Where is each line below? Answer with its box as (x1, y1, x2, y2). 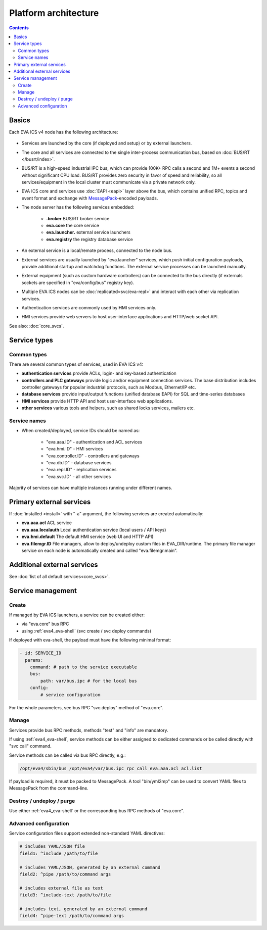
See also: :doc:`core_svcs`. (9, 323, 64, 329)
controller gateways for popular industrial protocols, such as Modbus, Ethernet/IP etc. (21, 384, 196, 391)
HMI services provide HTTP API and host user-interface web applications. (21, 398, 173, 404)
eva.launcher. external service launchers (46, 229, 131, 235)
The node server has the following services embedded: (21, 204, 134, 210)
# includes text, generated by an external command (19, 906, 148, 912)
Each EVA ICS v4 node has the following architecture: (9, 129, 118, 135)
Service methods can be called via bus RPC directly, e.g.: (9, 752, 126, 758)
